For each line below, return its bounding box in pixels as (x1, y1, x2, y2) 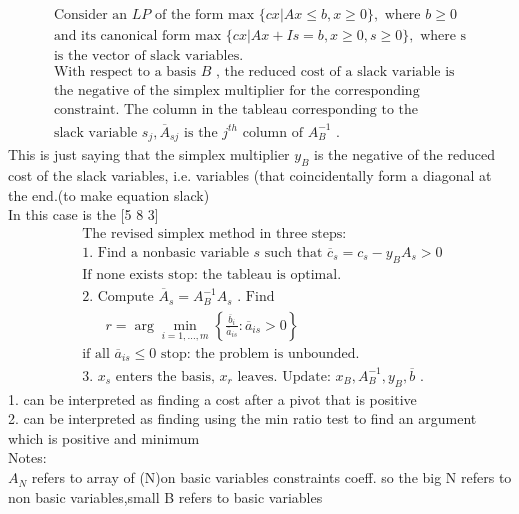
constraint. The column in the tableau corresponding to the (53, 103, 419, 118)
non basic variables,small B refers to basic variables (8, 486, 323, 507)
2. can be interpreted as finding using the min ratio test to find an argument (8, 408, 477, 429)
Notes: (8, 447, 47, 468)
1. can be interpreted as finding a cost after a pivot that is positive (8, 388, 417, 409)
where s (420, 29, 467, 44)
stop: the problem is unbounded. (160, 346, 360, 361)
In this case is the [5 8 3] (8, 204, 159, 225)
